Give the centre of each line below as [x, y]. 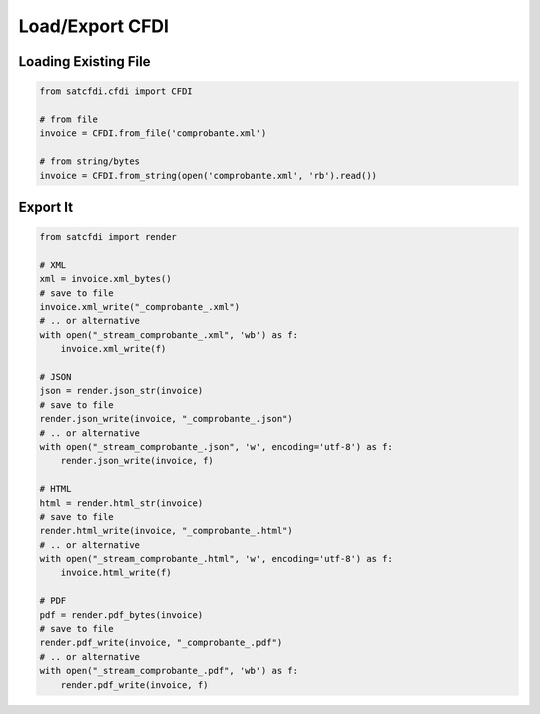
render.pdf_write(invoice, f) [134, 684]
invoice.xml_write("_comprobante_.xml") [139, 307]
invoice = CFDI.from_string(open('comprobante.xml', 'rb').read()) [208, 175]
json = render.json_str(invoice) [121, 391]
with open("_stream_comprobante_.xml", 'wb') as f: [169, 334]
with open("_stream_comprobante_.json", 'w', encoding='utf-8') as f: [216, 446]
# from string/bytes [89, 161]
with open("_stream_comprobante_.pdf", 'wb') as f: [169, 671]
